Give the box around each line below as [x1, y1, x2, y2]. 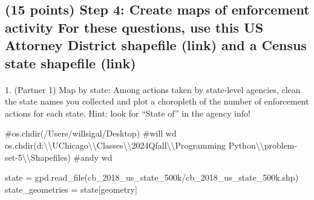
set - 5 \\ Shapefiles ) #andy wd [5, 150, 113, 163]
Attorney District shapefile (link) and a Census [5, 36, 307, 54]
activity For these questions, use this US [5, 18, 264, 36]
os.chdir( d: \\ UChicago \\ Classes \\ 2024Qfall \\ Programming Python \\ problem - [5, 138, 298, 151]
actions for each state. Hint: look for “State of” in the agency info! [5, 106, 250, 119]
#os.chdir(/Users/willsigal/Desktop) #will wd [5, 127, 177, 140]
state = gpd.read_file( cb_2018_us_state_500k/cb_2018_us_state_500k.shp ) [5, 171, 299, 184]
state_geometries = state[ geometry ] [5, 182, 137, 195]
